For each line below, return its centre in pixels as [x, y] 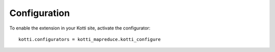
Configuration [40, 13]
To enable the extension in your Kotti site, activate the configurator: [80, 28]
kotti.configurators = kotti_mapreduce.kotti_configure [90, 39]
